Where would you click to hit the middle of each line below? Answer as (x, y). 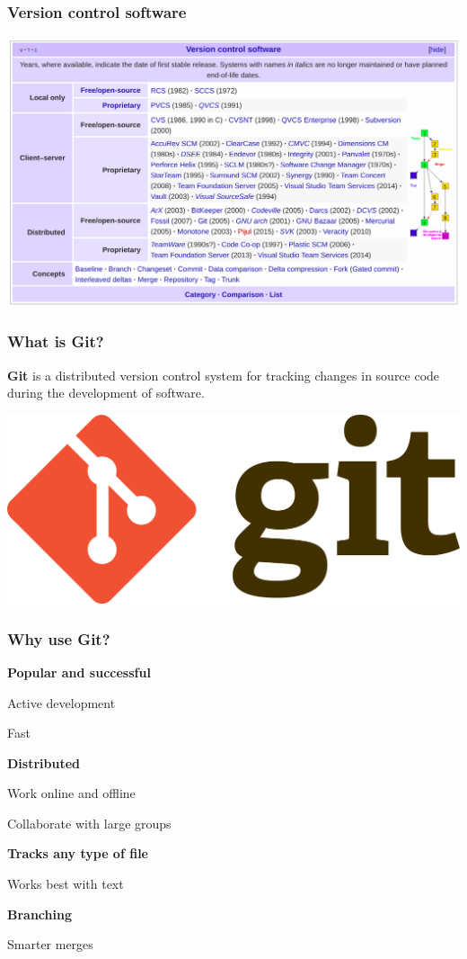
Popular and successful (79, 672)
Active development (62, 702)
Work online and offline (71, 793)
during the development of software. (106, 393)
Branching (40, 914)
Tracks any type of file (78, 853)
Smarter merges (50, 944)
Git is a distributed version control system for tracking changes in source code (224, 375)
